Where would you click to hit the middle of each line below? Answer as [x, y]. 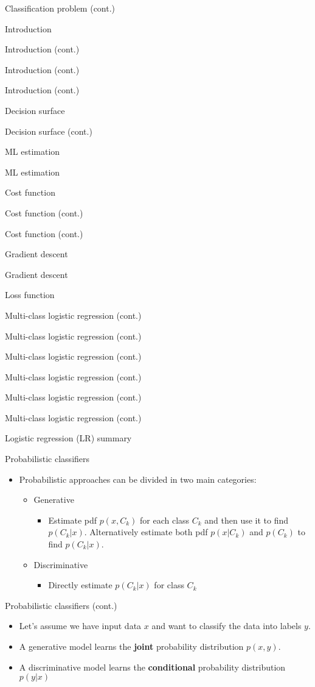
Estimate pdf [73, 520]
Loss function [30, 295]
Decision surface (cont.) [49, 131]
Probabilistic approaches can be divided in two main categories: [138, 479]
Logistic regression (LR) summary [68, 438]
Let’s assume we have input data [80, 626]
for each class [165, 520]
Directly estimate [80, 585]
